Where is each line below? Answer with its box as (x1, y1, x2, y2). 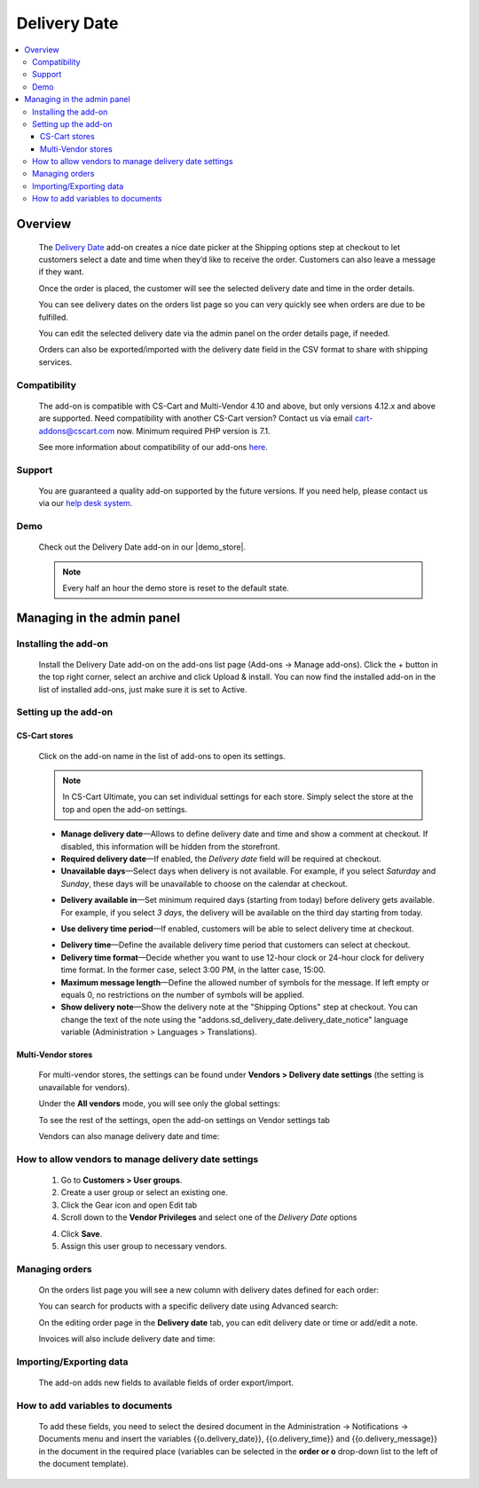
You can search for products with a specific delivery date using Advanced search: (38, 1301, 339, 1311)
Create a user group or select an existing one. (60, 1187, 228, 1198)
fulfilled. (38, 312, 68, 322)
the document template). (38, 1459, 129, 1469)
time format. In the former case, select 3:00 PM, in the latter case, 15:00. (60, 964, 326, 976)
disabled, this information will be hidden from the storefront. (60, 841, 280, 851)
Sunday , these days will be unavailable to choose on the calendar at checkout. (60, 878, 348, 889)
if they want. (38, 266, 84, 277)
